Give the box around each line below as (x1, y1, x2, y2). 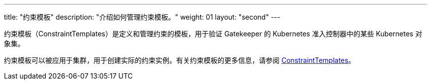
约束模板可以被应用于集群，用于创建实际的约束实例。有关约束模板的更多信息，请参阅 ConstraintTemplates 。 (4, 56, 355, 64)
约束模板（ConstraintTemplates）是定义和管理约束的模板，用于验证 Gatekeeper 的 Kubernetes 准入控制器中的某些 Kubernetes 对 (4, 29, 422, 38)
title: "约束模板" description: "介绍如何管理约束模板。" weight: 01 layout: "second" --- (4, 13, 280, 21)
